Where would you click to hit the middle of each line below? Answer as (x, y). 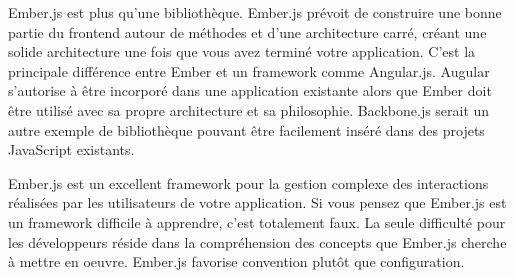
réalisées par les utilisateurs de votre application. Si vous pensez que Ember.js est (257, 202)
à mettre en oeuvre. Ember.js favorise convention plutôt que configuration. (236, 261)
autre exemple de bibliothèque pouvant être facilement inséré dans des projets (246, 129)
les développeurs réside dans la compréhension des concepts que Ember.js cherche (257, 241)
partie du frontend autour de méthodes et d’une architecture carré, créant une (247, 31)
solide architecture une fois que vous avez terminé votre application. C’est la (242, 51)
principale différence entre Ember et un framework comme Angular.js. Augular (249, 70)
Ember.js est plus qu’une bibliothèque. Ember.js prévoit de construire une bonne (255, 12)
